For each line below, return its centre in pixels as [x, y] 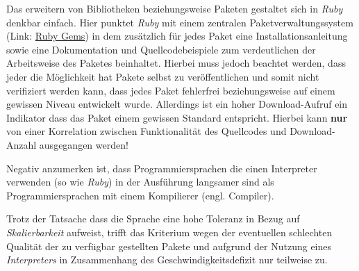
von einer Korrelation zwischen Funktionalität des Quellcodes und [147, 131]
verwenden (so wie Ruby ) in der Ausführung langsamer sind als [140, 182]
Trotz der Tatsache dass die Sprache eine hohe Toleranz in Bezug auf [153, 219]
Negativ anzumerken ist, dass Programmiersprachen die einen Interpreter [162, 168]
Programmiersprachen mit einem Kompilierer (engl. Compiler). [140, 195]
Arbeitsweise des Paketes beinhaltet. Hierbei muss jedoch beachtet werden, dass [176, 63]
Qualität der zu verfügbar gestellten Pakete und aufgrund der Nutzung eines [169, 246]
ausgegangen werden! [84, 144]
